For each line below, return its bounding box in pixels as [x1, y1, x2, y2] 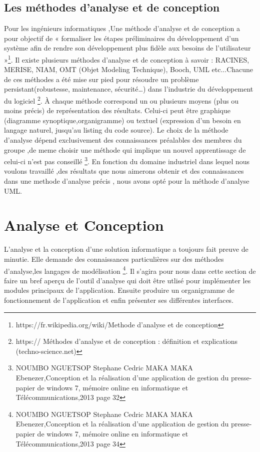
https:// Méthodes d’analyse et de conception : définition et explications [15, 336, 238, 346]
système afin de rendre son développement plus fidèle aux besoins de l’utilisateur [4, 43, 251, 53]
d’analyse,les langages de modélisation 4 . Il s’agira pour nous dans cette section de [4, 264, 256, 276]
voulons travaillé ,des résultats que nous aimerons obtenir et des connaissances [4, 166, 244, 176]
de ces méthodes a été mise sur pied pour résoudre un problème [4, 74, 199, 84]
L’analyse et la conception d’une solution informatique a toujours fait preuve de [4, 244, 248, 254]
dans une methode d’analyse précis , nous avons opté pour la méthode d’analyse [4, 176, 249, 186]
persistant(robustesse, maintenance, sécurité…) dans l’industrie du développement [4, 84, 253, 94]
